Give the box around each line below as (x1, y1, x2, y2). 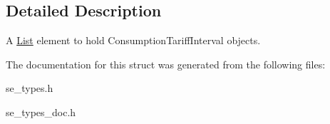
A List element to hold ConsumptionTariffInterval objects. (6, 33, 261, 48)
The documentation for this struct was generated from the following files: (6, 56, 326, 71)
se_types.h (6, 81, 53, 95)
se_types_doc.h (6, 104, 76, 119)
